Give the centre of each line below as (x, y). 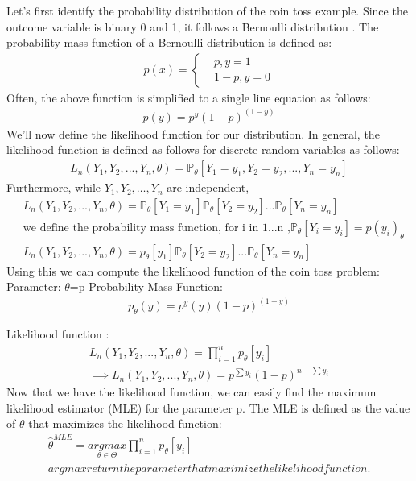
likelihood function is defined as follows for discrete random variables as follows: (203, 149)
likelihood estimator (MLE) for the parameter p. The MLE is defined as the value (208, 407)
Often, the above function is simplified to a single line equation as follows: (189, 97)
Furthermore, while (54, 187)
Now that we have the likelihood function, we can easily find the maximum (192, 392)
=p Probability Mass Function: (146, 286)
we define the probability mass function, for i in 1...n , (157, 228)
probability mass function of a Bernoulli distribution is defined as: (169, 42)
